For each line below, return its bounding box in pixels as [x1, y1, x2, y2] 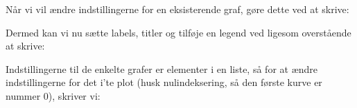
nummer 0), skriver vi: [6, 88, 101, 102]
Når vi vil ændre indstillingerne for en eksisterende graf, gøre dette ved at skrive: [6, 2, 349, 16]
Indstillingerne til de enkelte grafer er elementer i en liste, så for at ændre [6, 61, 318, 76]
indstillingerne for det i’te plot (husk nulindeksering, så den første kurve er [6, 75, 322, 89]
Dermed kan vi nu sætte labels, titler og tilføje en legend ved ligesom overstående [6, 25, 351, 39]
